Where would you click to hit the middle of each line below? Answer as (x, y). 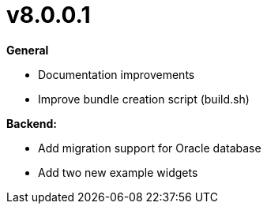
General (28, 50)
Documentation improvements (117, 74)
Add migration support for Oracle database (150, 148)
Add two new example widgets (118, 172)
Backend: (32, 123)
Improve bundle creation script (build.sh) (144, 99)
